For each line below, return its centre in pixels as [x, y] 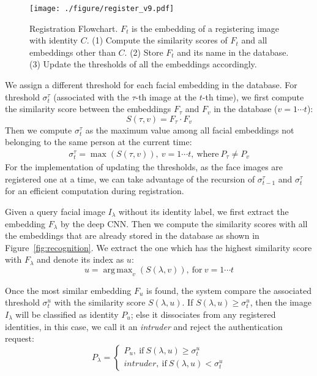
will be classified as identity [67, 314]
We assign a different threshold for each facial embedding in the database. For [151, 85]
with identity [54, 40]
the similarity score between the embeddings [88, 109]
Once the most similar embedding [68, 290]
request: [20, 338]
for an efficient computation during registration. [95, 191]
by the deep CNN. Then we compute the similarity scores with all [184, 223]
